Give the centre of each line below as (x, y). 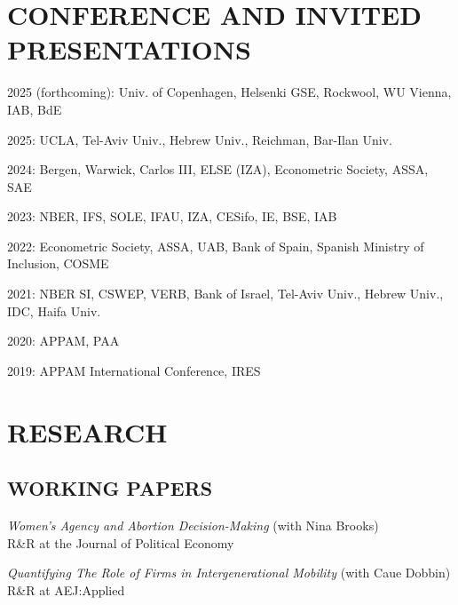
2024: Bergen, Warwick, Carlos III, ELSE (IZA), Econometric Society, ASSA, (218, 169)
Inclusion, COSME (58, 263)
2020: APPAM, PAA (63, 341)
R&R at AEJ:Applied (66, 589)
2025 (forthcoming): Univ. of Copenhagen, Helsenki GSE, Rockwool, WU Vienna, (229, 92)
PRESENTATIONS (129, 49)
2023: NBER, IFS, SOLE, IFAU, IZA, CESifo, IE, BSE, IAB (172, 216)
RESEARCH (87, 431)
